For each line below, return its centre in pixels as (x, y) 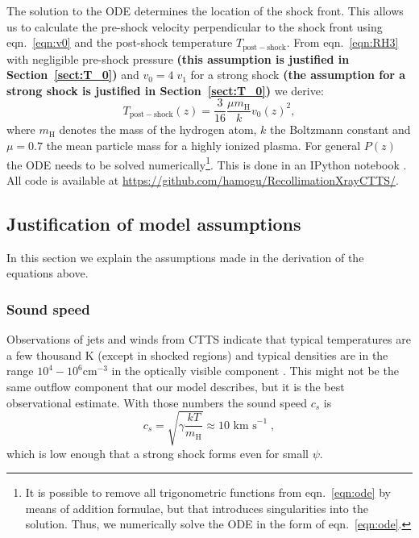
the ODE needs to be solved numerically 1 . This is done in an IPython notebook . (207, 163)
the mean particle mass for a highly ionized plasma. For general (203, 146)
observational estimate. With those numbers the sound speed (157, 402)
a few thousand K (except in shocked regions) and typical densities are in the (197, 354)
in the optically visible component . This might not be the (255, 371)
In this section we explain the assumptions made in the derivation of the (185, 257)
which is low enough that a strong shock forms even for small (158, 453)
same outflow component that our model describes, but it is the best (176, 386)
